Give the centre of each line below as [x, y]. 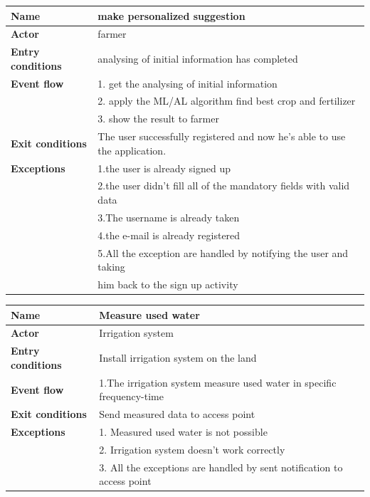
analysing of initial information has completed [198, 58]
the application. [132, 150]
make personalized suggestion [171, 15]
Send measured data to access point [177, 414]
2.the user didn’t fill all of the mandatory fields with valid [224, 185]
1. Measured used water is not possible [183, 431]
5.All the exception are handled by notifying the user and [223, 252]
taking [111, 267]
